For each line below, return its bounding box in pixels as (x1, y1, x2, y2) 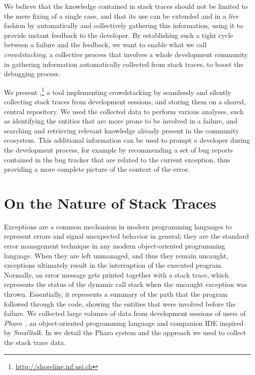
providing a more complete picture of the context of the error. (4, 164, 190, 174)
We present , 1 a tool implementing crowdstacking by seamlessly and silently (4, 85, 231, 97)
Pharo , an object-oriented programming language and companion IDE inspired (4, 317, 244, 328)
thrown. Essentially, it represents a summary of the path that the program (4, 289, 228, 299)
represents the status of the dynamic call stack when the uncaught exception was (4, 279, 247, 289)
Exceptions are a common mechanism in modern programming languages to (4, 221, 232, 231)
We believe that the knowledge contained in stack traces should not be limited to (4, 1, 248, 11)
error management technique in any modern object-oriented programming (4, 241, 226, 251)
